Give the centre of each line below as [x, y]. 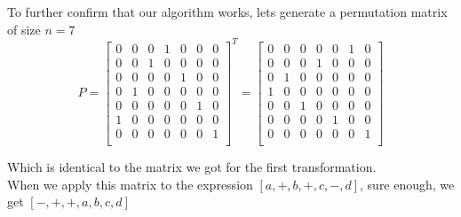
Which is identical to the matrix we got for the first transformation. [192, 166]
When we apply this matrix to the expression [130, 184]
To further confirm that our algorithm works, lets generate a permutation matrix [227, 12]
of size [24, 29]
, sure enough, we [407, 184]
